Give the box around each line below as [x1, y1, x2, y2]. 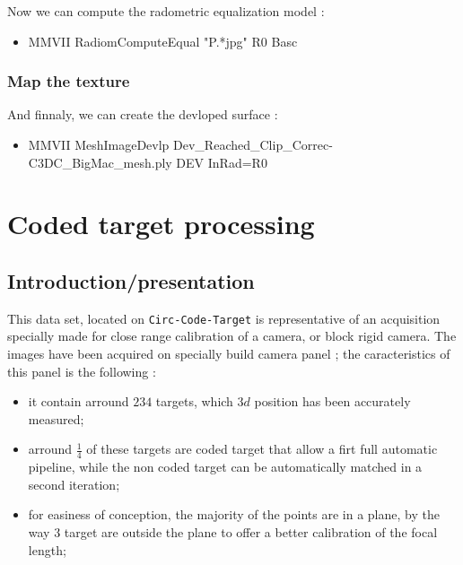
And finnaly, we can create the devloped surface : [7, 105, 278, 124]
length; [28, 540, 66, 559]
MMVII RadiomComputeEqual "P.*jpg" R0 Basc [28, 31, 298, 50]
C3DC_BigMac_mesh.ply [28, 152, 172, 171]
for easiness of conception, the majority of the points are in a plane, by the [28, 505, 440, 524]
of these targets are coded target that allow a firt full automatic [86, 439, 438, 458]
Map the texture [7, 70, 130, 92]
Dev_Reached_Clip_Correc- [173, 135, 333, 153]
